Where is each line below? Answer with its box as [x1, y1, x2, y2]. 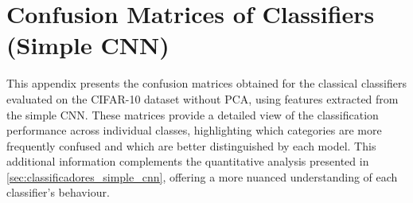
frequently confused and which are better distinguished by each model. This [6, 137, 376, 154]
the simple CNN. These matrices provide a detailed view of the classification [6, 106, 379, 123]
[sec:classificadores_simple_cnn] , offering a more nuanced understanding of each [6, 168, 398, 185]
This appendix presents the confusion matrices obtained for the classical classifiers [6, 75, 407, 92]
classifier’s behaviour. [6, 184, 110, 201]
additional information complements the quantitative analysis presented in [6, 153, 369, 170]
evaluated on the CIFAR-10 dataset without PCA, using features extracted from [6, 90, 399, 107]
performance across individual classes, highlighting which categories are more [6, 122, 382, 139]
